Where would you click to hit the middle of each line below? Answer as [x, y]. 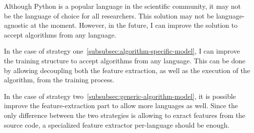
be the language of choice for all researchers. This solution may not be [109, 15]
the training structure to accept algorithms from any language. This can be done [125, 60]
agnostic [16, 25]
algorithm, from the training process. [59, 80]
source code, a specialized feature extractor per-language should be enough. [117, 124]
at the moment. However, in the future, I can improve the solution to [134, 25]
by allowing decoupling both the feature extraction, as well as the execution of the [127, 70]
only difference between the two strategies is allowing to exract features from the [125, 115]
